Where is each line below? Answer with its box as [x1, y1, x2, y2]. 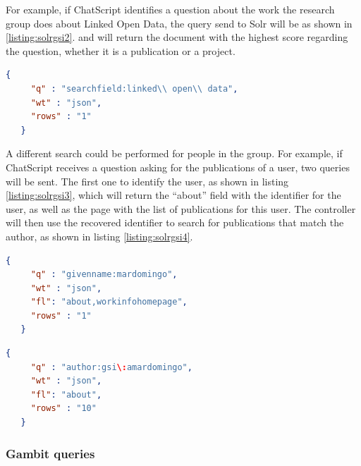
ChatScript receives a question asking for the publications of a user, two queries [6, 159, 350, 174]
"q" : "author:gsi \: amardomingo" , [30, 362, 192, 372]
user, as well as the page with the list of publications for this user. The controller [6, 201, 356, 216]
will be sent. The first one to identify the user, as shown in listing [6, 173, 289, 188]
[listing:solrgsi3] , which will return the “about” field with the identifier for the [6, 188, 341, 202]
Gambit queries [6, 444, 95, 462]
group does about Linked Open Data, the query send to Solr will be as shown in [6, 16, 353, 30]
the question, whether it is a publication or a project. [6, 43, 235, 58]
